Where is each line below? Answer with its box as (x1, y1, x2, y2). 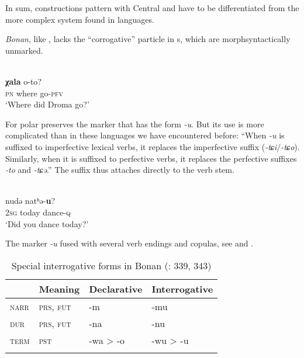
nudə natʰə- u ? (5, 194, 56, 207)
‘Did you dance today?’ (5, 217, 89, 230)
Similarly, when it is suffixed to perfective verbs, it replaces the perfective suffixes (5, 152, 297, 164)
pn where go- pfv (5, 86, 63, 99)
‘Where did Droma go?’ (5, 98, 89, 110)
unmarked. (5, 44, 43, 56)
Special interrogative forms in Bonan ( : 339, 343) (11, 258, 212, 272)
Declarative (89, 281, 143, 296)
